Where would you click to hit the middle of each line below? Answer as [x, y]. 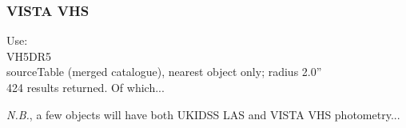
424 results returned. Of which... [86, 87]
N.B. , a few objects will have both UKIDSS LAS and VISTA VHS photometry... [203, 114]
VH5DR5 [29, 56]
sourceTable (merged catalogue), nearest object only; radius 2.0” [164, 72]
